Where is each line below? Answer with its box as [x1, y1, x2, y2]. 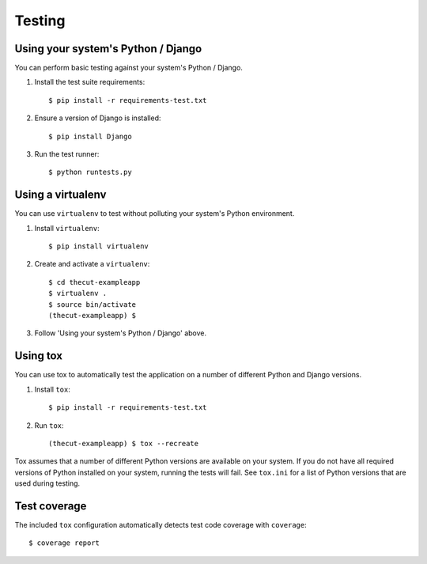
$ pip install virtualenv [48, 242, 149, 251]
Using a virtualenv [14, 188, 107, 202]
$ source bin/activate [48, 300, 137, 308]
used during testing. [14, 479, 81, 488]
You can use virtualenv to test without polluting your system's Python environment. [14, 209, 295, 218]
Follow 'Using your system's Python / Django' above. [34, 328, 207, 338]
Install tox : [34, 384, 70, 394]
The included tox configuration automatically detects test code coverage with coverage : [14, 520, 308, 529]
